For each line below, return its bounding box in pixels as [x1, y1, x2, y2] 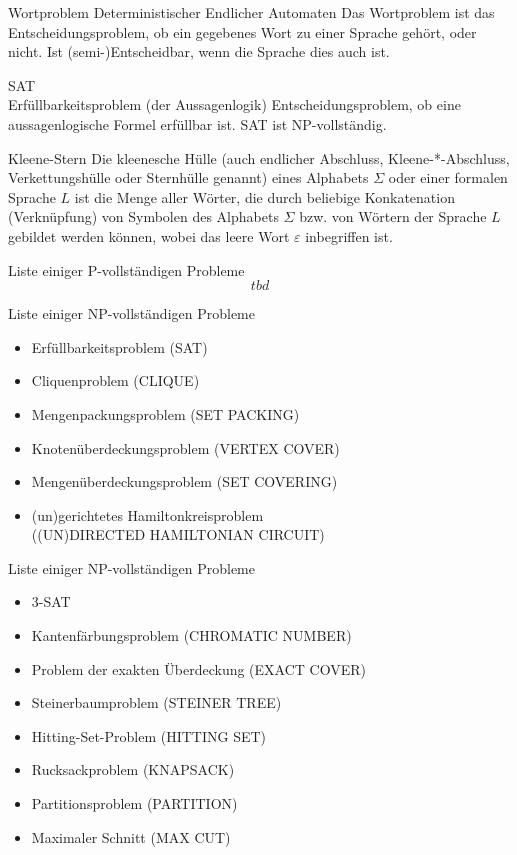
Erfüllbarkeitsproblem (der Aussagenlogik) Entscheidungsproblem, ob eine [8, 94, 461, 115]
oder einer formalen [388, 167, 508, 188]
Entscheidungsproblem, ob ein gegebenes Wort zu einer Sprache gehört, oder [8, 21, 477, 42]
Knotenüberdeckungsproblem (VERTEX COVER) [31, 437, 340, 458]
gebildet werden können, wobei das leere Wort [8, 225, 290, 246]
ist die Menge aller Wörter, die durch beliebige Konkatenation [74, 186, 455, 207]
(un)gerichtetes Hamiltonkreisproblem [31, 504, 264, 525]
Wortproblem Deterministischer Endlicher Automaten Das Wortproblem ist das [8, 2, 495, 22]
